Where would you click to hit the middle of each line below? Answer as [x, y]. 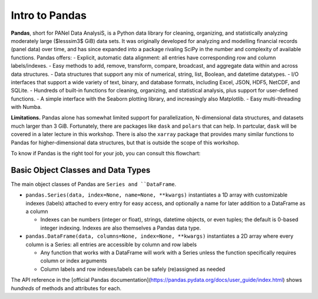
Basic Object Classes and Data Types [81, 170]
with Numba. [26, 107]
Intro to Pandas [49, 15]
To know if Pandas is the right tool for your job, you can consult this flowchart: [106, 154]
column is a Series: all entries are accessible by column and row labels [111, 244]
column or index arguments [74, 261]
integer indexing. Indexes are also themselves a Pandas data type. [121, 228]
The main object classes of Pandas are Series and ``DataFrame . [94, 184]
